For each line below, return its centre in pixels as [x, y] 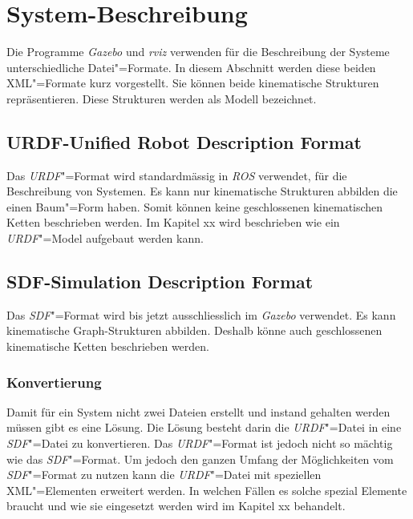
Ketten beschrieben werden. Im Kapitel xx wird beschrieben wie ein [173, 222]
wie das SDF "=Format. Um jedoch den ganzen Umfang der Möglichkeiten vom [200, 459]
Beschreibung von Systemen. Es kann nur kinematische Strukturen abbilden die [202, 191]
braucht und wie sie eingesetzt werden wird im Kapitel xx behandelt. [176, 506]
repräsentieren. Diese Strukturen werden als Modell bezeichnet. [162, 98]
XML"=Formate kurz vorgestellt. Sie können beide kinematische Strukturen [193, 83]
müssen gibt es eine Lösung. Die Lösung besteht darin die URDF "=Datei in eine [204, 427]
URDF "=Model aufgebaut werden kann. [105, 238]
